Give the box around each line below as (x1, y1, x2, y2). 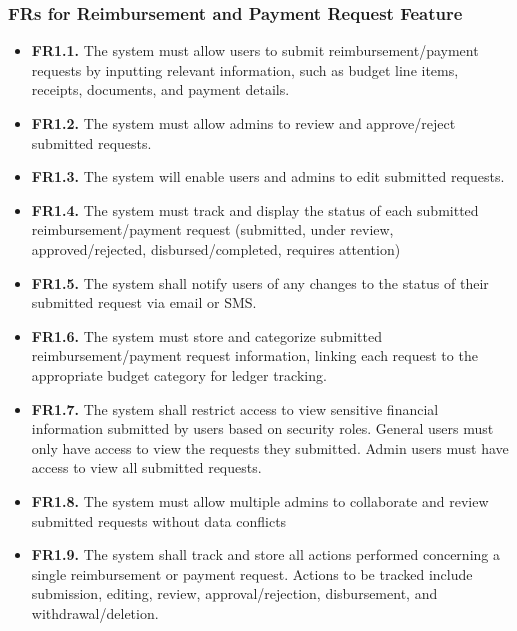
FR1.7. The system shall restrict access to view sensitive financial (31, 398, 439, 419)
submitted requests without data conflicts (31, 510, 287, 531)
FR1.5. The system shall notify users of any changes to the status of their (31, 272, 489, 293)
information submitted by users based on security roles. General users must (31, 418, 494, 439)
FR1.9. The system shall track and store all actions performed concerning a (31, 544, 500, 565)
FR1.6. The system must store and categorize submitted (31, 325, 383, 346)
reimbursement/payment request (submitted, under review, (31, 219, 394, 240)
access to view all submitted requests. (31, 457, 262, 478)
